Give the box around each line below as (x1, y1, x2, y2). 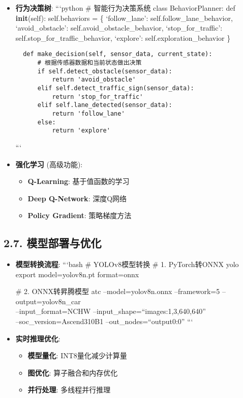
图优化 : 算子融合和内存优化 (27, 367, 118, 378)
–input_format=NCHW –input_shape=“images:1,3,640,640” (15, 306, 206, 316)
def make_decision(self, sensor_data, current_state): (23, 50, 212, 58)
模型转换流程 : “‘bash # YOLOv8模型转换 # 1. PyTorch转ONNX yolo (15, 259, 239, 270)
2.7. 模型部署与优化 (4, 235, 102, 251)
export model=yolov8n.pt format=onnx (15, 269, 139, 279)
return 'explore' (52, 127, 110, 135)
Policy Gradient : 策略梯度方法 (27, 210, 132, 221)
